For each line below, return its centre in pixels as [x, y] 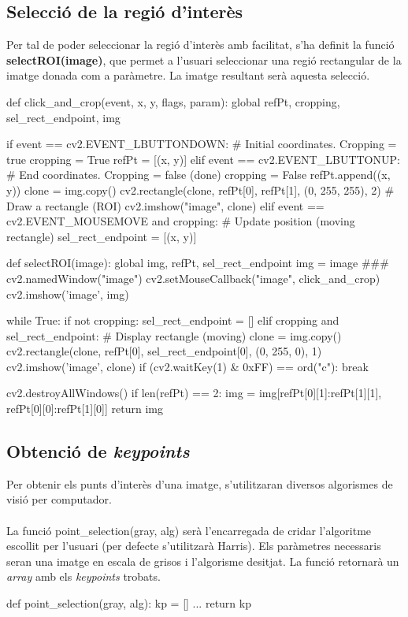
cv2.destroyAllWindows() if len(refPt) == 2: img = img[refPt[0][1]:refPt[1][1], [194, 393]
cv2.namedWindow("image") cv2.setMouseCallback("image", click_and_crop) [193, 278]
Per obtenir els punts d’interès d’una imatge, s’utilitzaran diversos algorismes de [200, 483]
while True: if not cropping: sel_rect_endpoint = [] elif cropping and [173, 320]
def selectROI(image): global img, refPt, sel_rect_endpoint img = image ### [198, 263]
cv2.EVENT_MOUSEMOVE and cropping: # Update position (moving [181, 221]
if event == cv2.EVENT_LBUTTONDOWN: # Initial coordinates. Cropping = [202, 144]
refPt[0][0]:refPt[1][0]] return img [85, 409]
